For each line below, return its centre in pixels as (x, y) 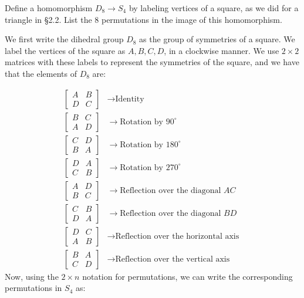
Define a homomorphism (49, 8)
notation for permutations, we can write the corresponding (188, 276)
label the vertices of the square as (65, 50)
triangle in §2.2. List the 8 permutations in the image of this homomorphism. (143, 19)
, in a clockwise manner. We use (222, 50)
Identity (130, 99)
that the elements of (41, 73)
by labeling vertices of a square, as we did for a (214, 8)
